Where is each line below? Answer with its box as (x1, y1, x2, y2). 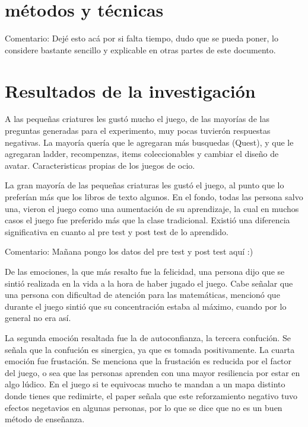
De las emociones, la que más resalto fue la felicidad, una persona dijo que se (5, 265, 285, 277)
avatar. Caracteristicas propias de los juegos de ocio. (5, 159, 195, 171)
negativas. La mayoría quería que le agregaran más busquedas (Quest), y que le (5, 136, 294, 148)
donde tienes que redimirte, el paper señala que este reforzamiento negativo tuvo (5, 389, 298, 402)
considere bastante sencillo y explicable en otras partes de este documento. (5, 43, 276, 56)
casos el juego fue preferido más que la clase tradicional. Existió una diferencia (5, 214, 290, 226)
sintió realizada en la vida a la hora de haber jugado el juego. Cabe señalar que (5, 277, 293, 289)
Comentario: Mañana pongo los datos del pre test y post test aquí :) (5, 245, 253, 258)
